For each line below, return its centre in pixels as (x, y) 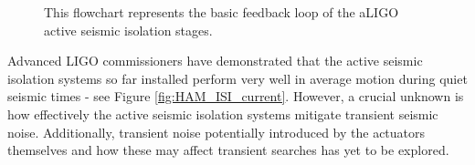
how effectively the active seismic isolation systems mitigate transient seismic (223, 113)
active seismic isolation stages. (128, 30)
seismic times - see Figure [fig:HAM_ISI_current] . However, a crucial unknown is (236, 96)
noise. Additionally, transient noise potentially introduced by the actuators (216, 132)
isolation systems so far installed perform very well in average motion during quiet (237, 78)
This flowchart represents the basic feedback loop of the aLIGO (222, 12)
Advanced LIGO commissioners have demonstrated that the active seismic (215, 61)
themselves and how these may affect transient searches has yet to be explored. (228, 150)
